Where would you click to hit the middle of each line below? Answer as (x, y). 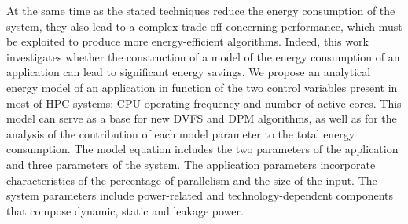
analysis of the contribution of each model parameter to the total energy (181, 133)
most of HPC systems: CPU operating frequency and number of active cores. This (204, 103)
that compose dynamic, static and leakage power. (125, 210)
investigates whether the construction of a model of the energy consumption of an (203, 56)
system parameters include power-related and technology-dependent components (200, 195)
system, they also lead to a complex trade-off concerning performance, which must (204, 26)
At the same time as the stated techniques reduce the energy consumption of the (201, 10)
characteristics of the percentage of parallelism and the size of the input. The (192, 180)
